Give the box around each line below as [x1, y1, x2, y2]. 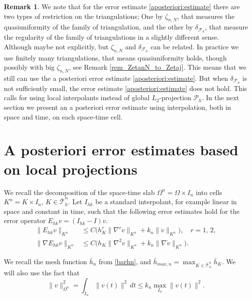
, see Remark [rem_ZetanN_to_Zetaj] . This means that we [69, 62, 247, 72]
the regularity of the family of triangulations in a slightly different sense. [4, 32, 219, 42]
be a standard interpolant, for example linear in [95, 196, 237, 207]
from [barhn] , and [98, 256, 151, 266]
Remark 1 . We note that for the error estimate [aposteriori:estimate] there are [4, 1, 240, 11]
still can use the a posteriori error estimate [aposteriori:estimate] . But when [4, 73, 228, 83]
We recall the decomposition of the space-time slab [4, 187, 155, 197]
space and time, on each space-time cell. [4, 111, 123, 121]
